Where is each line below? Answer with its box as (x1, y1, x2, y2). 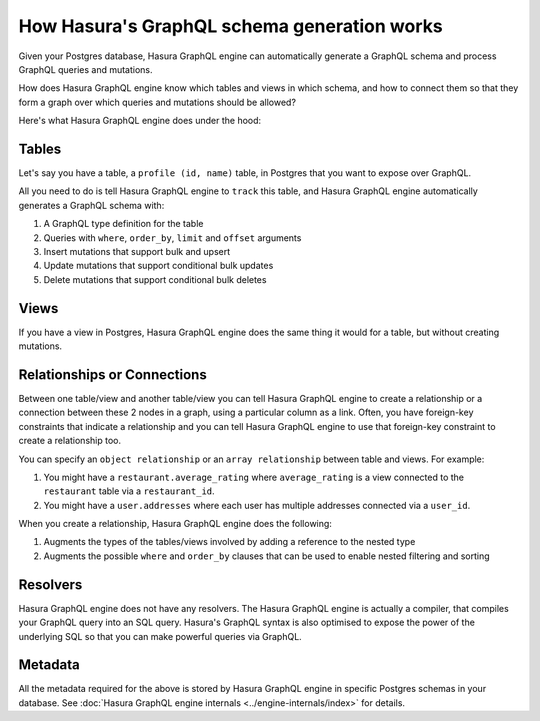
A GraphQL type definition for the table (43, 218, 204, 230)
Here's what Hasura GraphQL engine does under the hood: (18, 115, 262, 127)
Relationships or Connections (18, 366, 207, 383)
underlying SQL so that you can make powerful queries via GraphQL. (18, 630, 302, 642)
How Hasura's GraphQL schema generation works (18, 15, 444, 37)
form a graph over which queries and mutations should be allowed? (18, 96, 297, 108)
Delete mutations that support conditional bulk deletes (43, 273, 267, 285)
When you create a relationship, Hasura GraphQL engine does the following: (18, 518, 332, 530)
